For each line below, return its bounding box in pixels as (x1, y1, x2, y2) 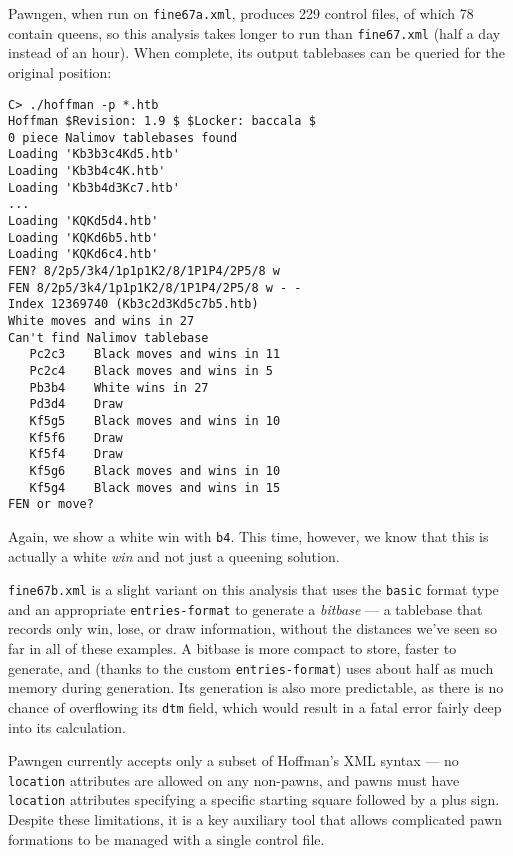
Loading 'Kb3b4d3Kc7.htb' (8, 180, 180, 195)
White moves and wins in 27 (8, 314, 195, 329)
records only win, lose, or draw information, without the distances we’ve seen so (8, 618, 498, 639)
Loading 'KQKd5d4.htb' (8, 214, 159, 229)
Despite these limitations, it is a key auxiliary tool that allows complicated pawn (8, 809, 503, 830)
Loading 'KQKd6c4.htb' (8, 247, 159, 262)
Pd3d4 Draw (29, 397, 123, 412)
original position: (8, 61, 112, 82)
